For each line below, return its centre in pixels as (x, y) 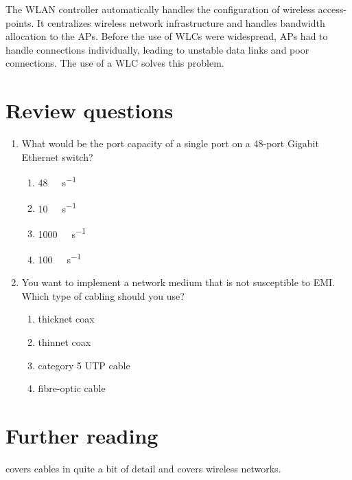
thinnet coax (64, 342)
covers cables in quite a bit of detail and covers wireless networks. (143, 468)
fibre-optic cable (72, 388)
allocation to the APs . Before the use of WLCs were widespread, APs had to (167, 36)
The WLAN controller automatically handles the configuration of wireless (160, 9)
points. (20, 22)
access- (332, 9)
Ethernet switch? (57, 156)
